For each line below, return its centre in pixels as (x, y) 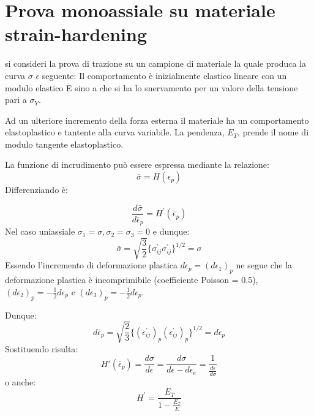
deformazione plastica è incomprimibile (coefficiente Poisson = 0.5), (132, 280)
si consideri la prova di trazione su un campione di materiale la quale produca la (155, 63)
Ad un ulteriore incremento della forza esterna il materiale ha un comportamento (157, 120)
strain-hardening (76, 34)
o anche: (21, 382)
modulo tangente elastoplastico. (64, 144)
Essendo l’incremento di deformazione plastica (92, 265)
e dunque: (171, 231)
